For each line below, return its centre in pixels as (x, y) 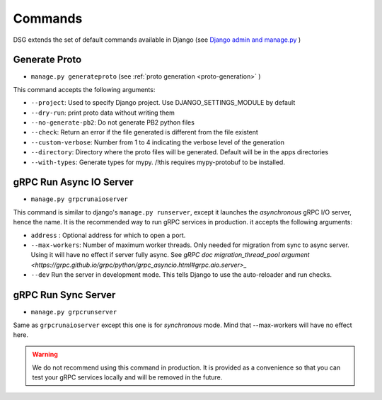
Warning (45, 355)
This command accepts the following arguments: (84, 89)
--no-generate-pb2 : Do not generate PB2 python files (112, 122)
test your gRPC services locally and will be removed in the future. (127, 377)
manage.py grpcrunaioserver (80, 199)
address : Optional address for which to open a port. (108, 235)
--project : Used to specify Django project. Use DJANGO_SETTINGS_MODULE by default (163, 103)
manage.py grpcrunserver (74, 312)
